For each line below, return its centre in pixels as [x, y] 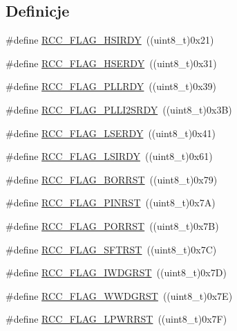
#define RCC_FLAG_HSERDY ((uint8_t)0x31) [111, 63]
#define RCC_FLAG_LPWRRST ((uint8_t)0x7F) [116, 319]
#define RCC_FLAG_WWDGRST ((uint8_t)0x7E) [119, 295]
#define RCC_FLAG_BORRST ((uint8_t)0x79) [112, 179]
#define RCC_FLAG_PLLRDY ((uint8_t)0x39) [111, 86]
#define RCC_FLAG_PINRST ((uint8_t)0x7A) [111, 203]
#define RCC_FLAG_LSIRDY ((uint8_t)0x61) [109, 156]
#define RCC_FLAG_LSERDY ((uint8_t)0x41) [111, 133]
